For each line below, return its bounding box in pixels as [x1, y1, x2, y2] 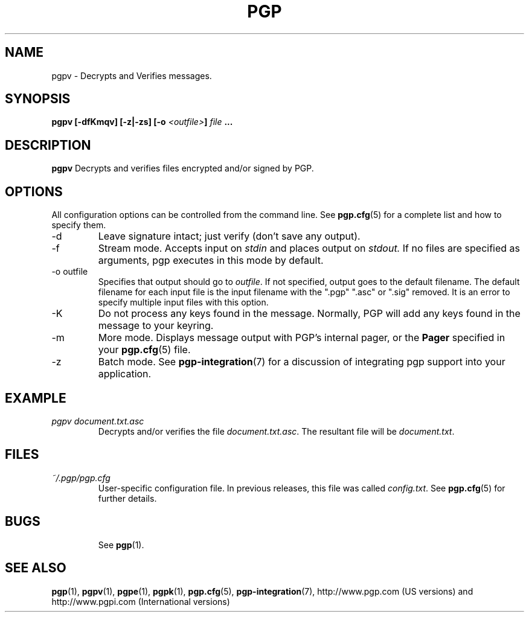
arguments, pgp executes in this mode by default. [98, 254, 324, 267]
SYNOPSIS [5, 91, 71, 107]
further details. [98, 493, 157, 504]
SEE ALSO [5, 560, 66, 576]
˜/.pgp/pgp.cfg [51, 472, 111, 483]
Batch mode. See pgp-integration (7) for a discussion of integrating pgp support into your [98, 356, 505, 368]
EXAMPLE [5, 390, 66, 406]
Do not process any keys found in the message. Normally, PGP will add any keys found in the [98, 307, 521, 320]
